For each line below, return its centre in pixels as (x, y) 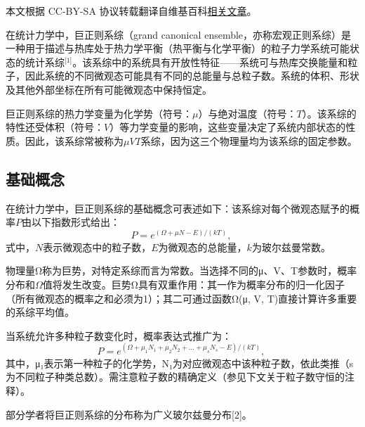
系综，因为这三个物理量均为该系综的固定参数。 (249, 140)
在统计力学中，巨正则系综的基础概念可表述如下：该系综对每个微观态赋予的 (178, 208)
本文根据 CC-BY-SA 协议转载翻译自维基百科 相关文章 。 (131, 11)
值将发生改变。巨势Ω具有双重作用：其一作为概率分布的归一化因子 (193, 284)
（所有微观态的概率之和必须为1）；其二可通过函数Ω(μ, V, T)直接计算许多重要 (181, 298)
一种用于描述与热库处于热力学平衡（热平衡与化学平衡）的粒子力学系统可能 (178, 48)
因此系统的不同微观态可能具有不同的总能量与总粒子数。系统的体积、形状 (192, 76)
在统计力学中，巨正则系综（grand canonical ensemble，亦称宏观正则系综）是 (179, 34)
